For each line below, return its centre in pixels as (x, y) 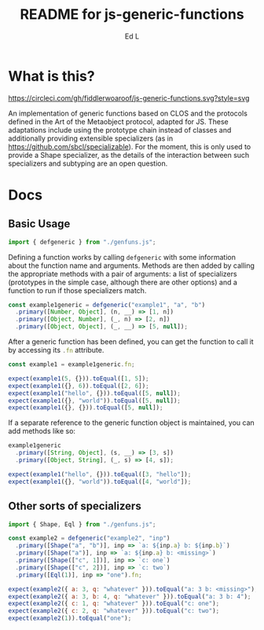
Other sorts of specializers (75, 506)
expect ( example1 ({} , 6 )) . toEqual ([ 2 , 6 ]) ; (79, 386)
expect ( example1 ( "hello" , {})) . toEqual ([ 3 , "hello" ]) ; (100, 474)
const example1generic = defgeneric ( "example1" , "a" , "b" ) (107, 305)
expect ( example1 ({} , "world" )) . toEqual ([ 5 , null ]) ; (94, 401)
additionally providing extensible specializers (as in (91, 138)
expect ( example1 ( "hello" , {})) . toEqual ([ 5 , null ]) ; (94, 393)
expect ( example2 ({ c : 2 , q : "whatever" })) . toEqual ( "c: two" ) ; (114, 611)
